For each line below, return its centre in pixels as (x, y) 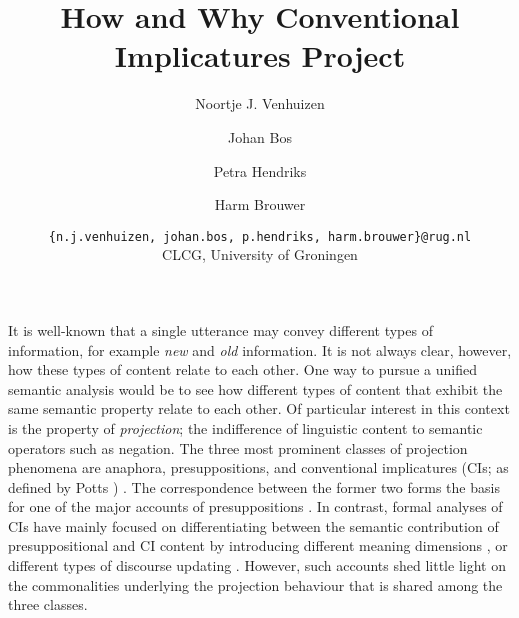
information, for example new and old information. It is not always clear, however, (260, 349)
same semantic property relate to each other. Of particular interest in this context (259, 408)
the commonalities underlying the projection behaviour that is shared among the (255, 584)
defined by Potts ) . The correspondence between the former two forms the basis (254, 486)
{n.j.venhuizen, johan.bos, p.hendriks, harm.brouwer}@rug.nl (260, 236)
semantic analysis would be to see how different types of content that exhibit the (255, 388)
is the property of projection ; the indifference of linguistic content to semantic (245, 427)
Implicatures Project (260, 55)
